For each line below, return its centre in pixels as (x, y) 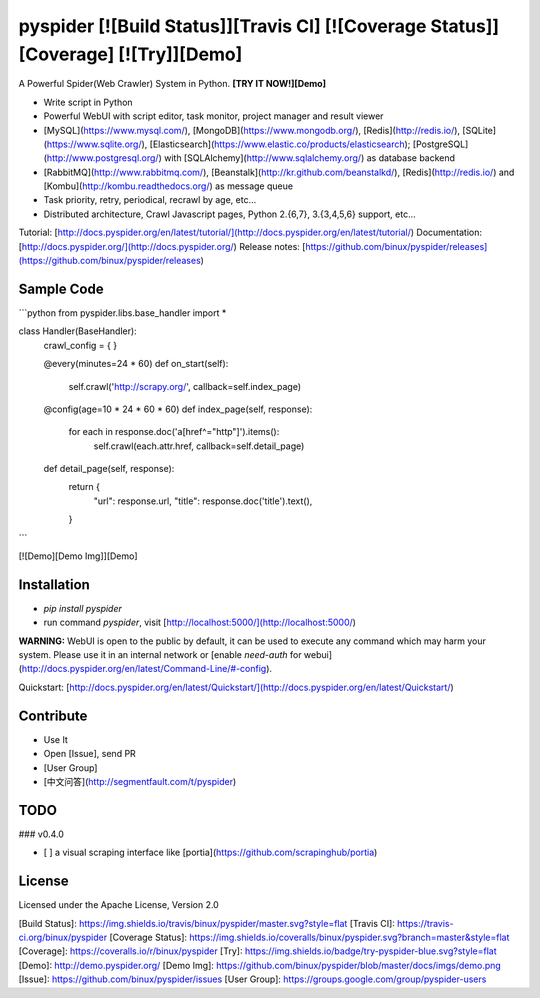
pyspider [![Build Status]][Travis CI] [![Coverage (222, 26)
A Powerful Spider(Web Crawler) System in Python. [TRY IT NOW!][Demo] (172, 84)
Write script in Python (88, 102)
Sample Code (61, 288)
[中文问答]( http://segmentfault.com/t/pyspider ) (140, 781)
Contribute (53, 715)
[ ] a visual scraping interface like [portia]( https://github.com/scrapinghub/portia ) (210, 852)
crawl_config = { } (80, 345)
